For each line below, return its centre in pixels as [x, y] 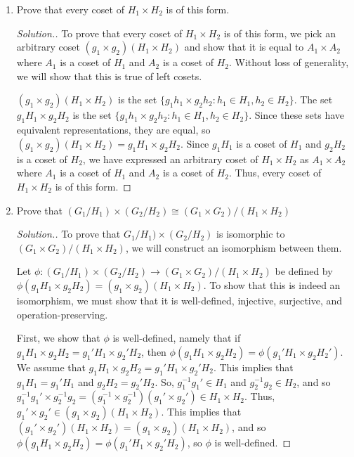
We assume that [51, 367]
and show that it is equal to [244, 47]
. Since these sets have [297, 115]
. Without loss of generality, [289, 62]
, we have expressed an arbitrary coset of [170, 159]
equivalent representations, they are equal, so [113, 130]
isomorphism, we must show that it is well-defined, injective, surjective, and [179, 300]
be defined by [304, 271]
